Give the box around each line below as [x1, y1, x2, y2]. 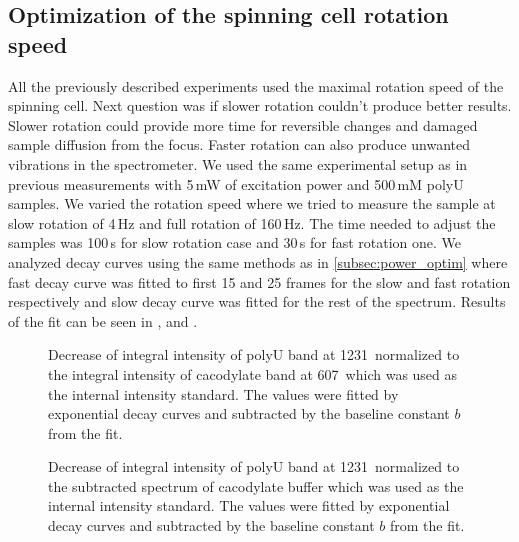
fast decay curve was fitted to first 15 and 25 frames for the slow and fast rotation [8, 271, 511, 292]
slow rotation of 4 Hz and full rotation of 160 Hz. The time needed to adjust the [8, 212, 496, 233]
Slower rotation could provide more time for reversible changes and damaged [8, 114, 478, 135]
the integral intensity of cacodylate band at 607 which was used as [48, 363, 458, 384]
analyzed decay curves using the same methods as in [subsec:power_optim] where [8, 251, 508, 272]
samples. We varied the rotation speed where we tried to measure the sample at [8, 193, 496, 214]
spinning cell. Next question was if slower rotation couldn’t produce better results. [8, 95, 512, 116]
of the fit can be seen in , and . [8, 310, 198, 331]
